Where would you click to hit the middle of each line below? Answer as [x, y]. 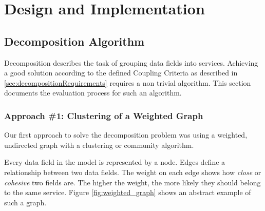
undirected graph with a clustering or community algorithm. [99, 145]
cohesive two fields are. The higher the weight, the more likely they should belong [132, 182]
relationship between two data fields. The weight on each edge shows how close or [133, 172]
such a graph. [25, 202]
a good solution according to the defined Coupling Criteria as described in [121, 73]
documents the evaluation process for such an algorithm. [93, 93]
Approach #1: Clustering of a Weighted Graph [104, 115]
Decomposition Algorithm [74, 41]
